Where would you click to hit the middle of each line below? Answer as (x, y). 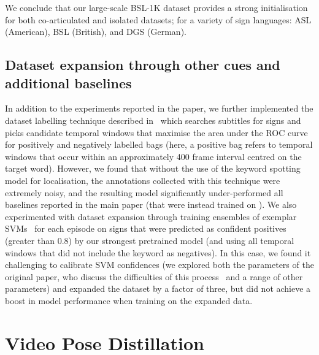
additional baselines (68, 82)
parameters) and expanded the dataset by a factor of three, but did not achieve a (158, 288)
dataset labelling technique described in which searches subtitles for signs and (153, 120)
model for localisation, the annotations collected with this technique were (143, 180)
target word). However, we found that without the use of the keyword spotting (153, 168)
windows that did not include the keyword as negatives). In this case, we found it (158, 252)
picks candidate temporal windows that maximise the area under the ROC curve (156, 132)
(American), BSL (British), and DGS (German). (96, 32)
